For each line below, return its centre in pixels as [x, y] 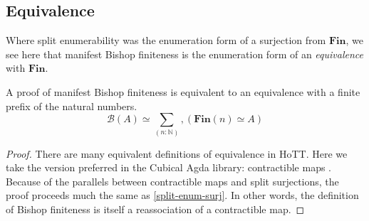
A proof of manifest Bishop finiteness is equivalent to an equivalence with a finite [183, 91]
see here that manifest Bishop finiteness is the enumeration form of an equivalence [184, 54]
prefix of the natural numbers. [72, 106]
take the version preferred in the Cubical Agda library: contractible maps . [169, 167]
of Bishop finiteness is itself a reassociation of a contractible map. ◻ [155, 209]
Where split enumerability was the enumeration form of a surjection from [166, 40]
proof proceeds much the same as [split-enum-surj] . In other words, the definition [182, 195]
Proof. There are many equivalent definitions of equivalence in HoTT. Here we [177, 153]
